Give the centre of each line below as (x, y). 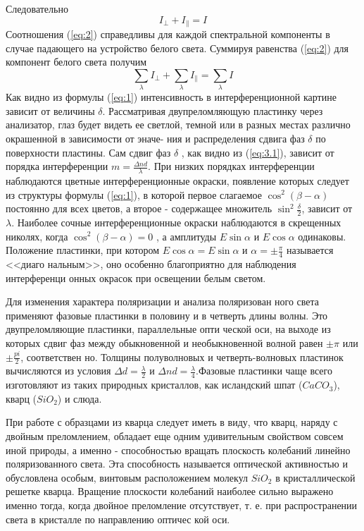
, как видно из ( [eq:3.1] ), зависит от (258, 152)
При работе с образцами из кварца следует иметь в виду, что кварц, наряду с (172, 422)
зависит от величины (50, 110)
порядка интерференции (57, 166)
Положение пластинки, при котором (83, 250)
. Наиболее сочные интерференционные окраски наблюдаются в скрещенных (176, 222)
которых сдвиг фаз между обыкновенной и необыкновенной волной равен (164, 342)
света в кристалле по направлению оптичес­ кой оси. (118, 519)
